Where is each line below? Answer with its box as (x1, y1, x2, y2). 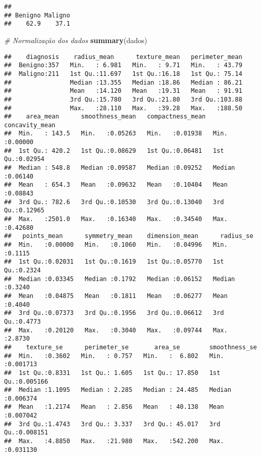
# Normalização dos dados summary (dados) (4, 34, 147, 45)
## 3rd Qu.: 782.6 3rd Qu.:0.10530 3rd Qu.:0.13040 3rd (4, 198, 224, 206)
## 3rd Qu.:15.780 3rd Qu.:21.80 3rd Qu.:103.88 (4, 95, 243, 103)
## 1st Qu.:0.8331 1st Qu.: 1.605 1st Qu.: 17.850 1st (4, 369, 221, 376)
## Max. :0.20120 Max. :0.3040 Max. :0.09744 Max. (4, 326, 228, 334)
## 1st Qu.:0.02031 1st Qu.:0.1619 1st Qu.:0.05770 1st (4, 258, 224, 266)
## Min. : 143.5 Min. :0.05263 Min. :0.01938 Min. (4, 130, 228, 137)
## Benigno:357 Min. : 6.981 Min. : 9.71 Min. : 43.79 (4, 62, 243, 69)
